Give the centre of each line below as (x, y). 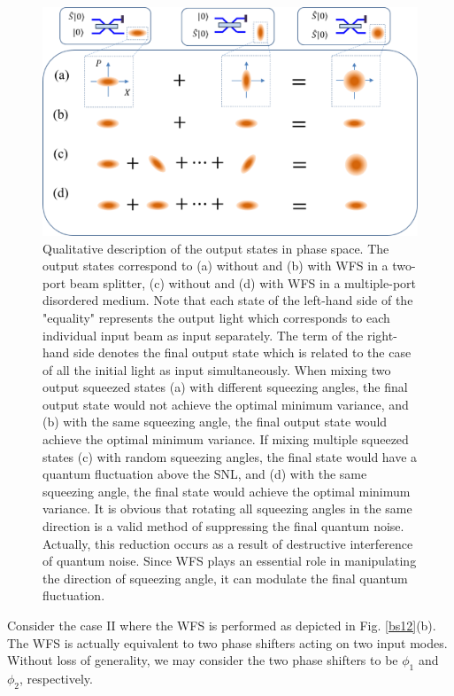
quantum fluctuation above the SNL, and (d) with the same (205, 474)
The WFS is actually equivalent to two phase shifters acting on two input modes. (227, 642)
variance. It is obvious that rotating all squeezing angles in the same (227, 508)
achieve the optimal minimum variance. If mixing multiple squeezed (226, 439)
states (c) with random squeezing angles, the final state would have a (230, 456)
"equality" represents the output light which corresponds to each (216, 317)
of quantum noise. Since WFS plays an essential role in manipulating (230, 561)
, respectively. (56, 678)
